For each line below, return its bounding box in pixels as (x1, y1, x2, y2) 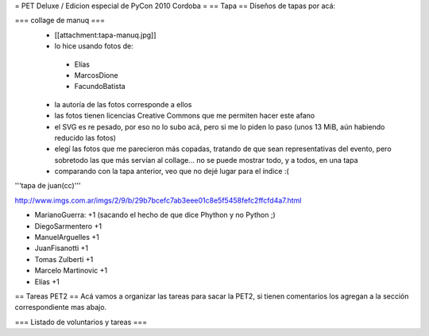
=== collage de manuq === (14, 16, 106, 25)
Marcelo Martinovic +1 (34, 266, 107, 276)
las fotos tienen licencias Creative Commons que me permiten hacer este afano (54, 111, 315, 121)
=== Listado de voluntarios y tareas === (14, 317, 148, 326)
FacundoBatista (74, 82, 126, 91)
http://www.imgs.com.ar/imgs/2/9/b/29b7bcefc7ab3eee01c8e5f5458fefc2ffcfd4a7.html (14, 195, 302, 205)
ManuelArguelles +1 (34, 233, 99, 242)
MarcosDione (74, 70, 118, 79)
